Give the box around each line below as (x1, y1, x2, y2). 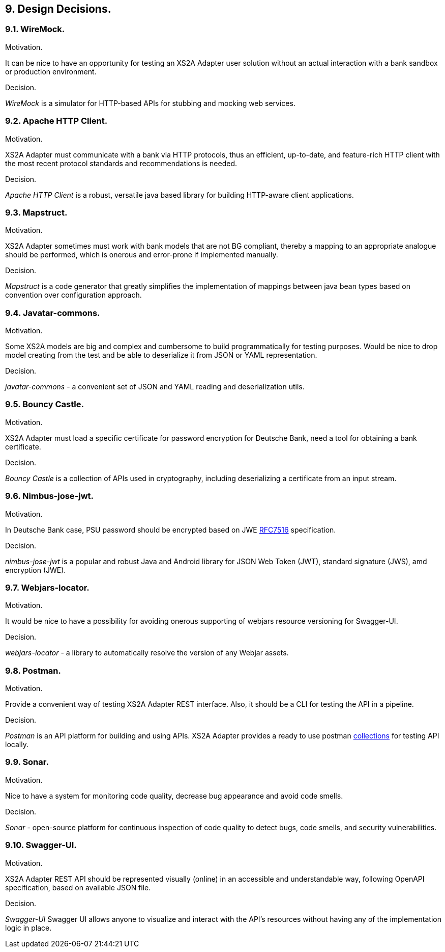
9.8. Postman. (5, 665, 62, 676)
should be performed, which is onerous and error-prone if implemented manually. (5, 250, 278, 259)
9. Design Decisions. (5, 3, 111, 15)
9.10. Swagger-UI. (5, 840, 77, 851)
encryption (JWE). (5, 565, 66, 574)
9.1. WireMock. (5, 24, 65, 35)
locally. (5, 740, 28, 749)
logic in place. (5, 923, 52, 932)
